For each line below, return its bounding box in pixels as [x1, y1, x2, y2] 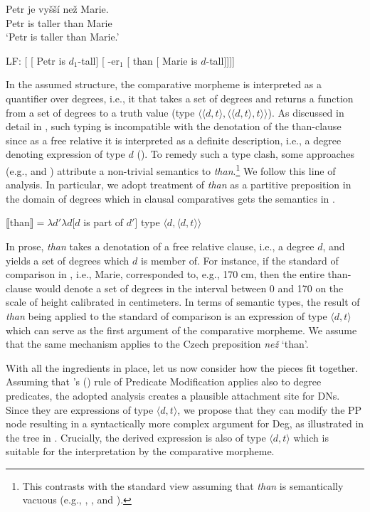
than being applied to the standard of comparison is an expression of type [6, 308, 327, 323]
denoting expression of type [6, 146, 125, 161]
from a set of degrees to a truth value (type [6, 105, 195, 119]
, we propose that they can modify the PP [177, 402, 362, 417]
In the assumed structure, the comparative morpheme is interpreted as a [6, 77, 322, 92]
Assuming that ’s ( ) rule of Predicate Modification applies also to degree [6, 374, 322, 389]
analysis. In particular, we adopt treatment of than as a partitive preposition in [6, 177, 351, 192]
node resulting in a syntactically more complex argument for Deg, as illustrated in [6, 416, 364, 431]
